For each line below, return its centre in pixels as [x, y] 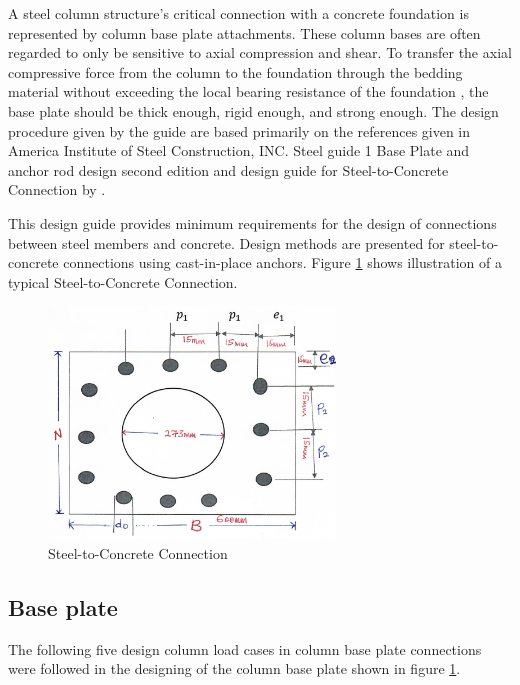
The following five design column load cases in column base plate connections [245, 648]
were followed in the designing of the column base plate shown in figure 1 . [234, 668]
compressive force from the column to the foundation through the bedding [235, 71]
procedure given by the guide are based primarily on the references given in [239, 130]
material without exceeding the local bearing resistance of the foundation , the [248, 91]
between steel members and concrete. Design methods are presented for [226, 242]
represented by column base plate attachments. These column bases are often [244, 32]
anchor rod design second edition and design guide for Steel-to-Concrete [228, 169]
